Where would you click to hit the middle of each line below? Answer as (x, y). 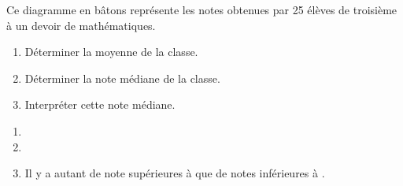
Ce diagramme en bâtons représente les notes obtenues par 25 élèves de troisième (202, 9)
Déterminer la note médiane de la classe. (122, 78)
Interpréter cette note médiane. (100, 104)
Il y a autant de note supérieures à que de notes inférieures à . (175, 173)
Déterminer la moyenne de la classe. (111, 52)
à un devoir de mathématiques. (81, 25)
